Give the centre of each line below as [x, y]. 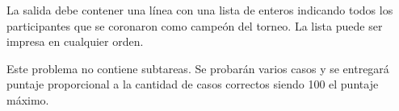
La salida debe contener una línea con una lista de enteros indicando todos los [200, 10]
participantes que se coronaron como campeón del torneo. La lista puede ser [195, 25]
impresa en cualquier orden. [75, 41]
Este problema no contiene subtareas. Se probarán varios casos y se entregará [198, 68]
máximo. [28, 99]
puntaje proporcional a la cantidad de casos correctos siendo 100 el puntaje [193, 84]
